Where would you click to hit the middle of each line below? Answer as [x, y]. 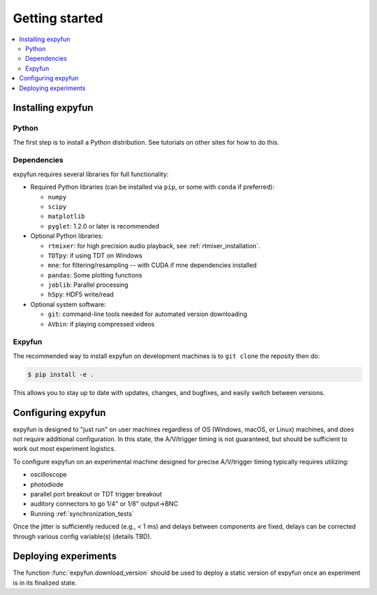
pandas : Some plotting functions [95, 275]
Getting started [58, 18]
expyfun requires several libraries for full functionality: [91, 174]
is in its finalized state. [45, 582]
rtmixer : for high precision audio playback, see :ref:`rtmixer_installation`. [154, 245]
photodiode [47, 484]
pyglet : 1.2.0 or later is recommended [104, 226]
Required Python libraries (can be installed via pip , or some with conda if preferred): [153, 187]
